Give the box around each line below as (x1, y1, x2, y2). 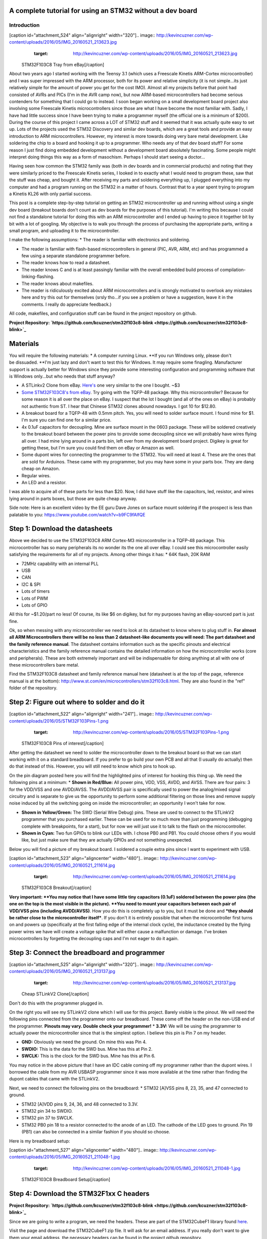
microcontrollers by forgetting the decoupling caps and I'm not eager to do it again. (9, 936, 179, 942)
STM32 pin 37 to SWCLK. (21, 1115, 74, 1121)
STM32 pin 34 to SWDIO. (21, 1108, 73, 1114)
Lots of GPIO (21, 602, 48, 608)
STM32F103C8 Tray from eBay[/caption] (21, 61, 105, 67)
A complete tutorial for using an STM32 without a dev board (9, 6, 197, 15)
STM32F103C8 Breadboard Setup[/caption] (21, 1177, 111, 1183)
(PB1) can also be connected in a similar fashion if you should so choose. (21, 1129, 171, 1135)
